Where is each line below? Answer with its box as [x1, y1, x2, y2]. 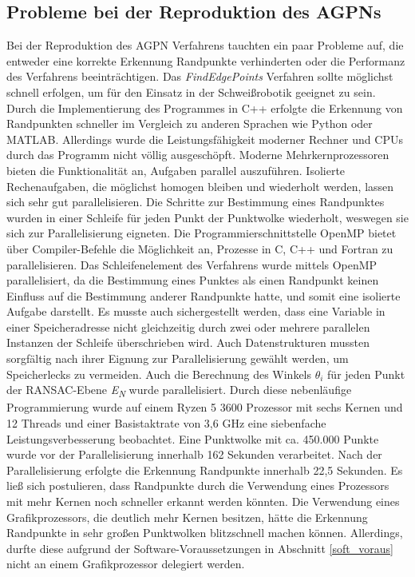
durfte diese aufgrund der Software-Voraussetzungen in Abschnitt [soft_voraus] [6, 539, 393, 556]
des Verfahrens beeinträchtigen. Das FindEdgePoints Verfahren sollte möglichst [6, 68, 393, 85]
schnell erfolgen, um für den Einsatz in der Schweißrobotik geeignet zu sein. [6, 83, 376, 100]
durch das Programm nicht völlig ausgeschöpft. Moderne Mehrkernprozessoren [6, 146, 389, 163]
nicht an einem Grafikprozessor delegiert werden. [6, 555, 245, 572]
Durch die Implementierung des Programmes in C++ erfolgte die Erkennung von [6, 99, 403, 116]
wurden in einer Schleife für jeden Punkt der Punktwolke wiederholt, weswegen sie [6, 209, 409, 225]
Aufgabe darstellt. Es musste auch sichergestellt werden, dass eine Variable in [6, 303, 385, 320]
